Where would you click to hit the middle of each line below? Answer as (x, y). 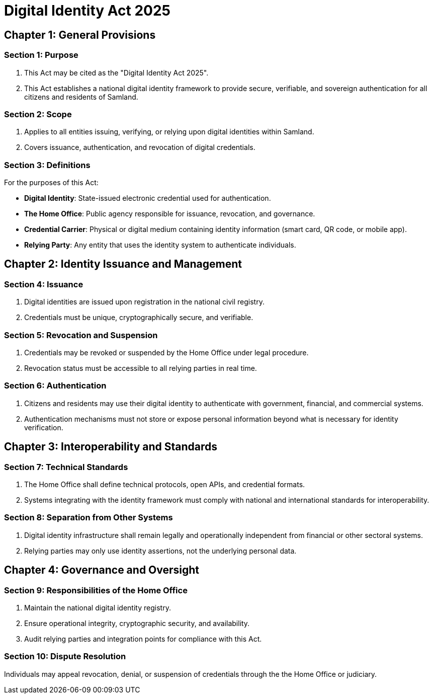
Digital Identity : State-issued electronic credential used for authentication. (148, 198)
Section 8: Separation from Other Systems (89, 518)
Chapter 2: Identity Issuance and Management (123, 264)
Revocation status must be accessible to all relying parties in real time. (141, 368)
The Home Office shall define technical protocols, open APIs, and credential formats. (165, 484)
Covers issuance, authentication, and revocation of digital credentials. (140, 147)
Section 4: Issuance (44, 284)
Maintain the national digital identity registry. (98, 607)
